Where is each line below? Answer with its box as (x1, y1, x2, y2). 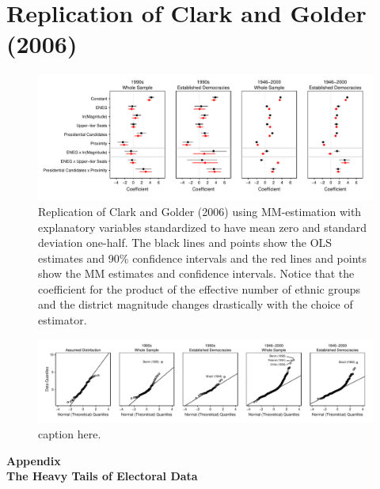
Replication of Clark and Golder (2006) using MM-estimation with (38, 203, 362, 219)
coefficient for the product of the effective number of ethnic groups (38, 280, 360, 297)
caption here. (38, 426, 101, 442)
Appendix (6, 452, 61, 468)
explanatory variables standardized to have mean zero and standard (38, 218, 367, 235)
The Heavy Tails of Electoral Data (6, 468, 198, 484)
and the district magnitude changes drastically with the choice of (38, 296, 353, 313)
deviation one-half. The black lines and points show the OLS (38, 234, 332, 251)
